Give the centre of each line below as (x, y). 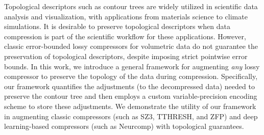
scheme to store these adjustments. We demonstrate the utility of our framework (130, 106)
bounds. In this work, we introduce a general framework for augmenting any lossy (132, 66)
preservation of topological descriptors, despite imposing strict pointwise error (126, 56)
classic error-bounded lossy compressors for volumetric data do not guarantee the (131, 46)
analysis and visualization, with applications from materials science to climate (126, 16)
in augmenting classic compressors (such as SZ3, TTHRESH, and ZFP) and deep (131, 116)
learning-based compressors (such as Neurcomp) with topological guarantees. (124, 126)
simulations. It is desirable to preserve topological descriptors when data (117, 26)
